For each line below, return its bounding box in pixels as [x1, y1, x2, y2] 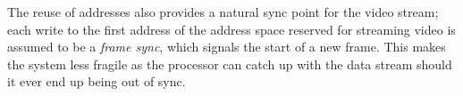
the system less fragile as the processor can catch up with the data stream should [7, 54, 452, 73]
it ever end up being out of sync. [7, 72, 186, 91]
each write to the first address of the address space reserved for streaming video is [7, 20, 456, 38]
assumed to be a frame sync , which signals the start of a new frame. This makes [7, 37, 446, 56]
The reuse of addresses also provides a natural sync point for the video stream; [7, 3, 439, 20]
